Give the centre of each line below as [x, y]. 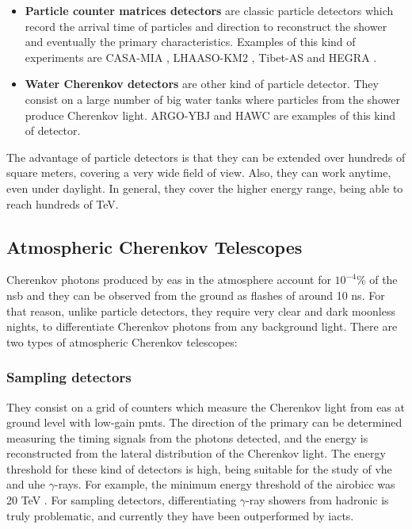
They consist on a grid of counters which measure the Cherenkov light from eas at [206, 406]
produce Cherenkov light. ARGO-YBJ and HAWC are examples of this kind [210, 115]
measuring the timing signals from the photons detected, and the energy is [187, 437]
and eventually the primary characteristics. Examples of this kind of [190, 42]
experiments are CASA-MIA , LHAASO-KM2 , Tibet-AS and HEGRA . [201, 57]
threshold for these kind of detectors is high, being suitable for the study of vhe [199, 468]
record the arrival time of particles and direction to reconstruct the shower [206, 26]
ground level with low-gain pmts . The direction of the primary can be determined [204, 422]
